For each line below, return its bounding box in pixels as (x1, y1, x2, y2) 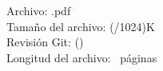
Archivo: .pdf (6, 2, 71, 18)
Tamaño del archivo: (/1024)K (6, 18, 155, 34)
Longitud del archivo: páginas (6, 49, 157, 65)
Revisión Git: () (6, 34, 84, 50)
